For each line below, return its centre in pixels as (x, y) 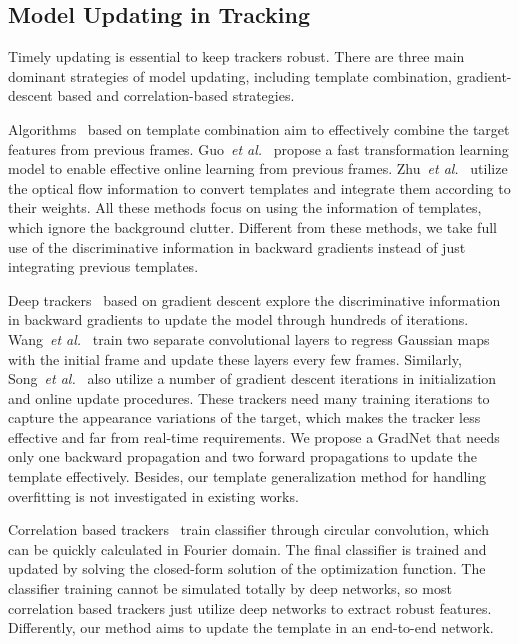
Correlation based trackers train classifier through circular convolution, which (248, 529)
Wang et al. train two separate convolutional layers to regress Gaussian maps (249, 338)
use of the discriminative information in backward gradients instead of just (237, 246)
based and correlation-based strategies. (176, 95)
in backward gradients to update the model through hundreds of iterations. (238, 319)
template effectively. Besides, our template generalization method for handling (247, 476)
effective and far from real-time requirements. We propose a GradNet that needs (254, 436)
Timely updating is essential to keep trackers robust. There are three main (236, 56)
